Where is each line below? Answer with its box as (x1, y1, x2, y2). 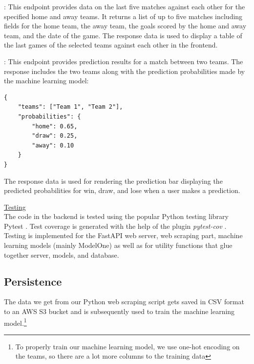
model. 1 (4, 316, 27, 328)
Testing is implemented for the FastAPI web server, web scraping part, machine (4, 230, 243, 241)
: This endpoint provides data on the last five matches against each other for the (4, 1, 245, 11)
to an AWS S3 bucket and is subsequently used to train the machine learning (4, 306, 235, 316)
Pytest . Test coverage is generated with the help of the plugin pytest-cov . (4, 220, 227, 231)
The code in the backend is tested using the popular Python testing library (4, 211, 229, 221)
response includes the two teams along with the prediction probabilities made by (4, 66, 245, 76)
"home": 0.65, (32, 122, 78, 130)
